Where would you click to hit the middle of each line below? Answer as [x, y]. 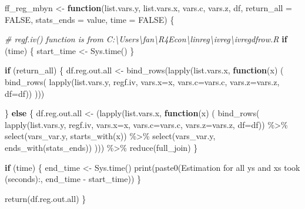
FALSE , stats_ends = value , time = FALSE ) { [90, 19]
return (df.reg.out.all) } [46, 198]
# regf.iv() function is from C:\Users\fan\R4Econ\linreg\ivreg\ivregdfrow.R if [146, 39]
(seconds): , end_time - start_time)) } [73, 179]
